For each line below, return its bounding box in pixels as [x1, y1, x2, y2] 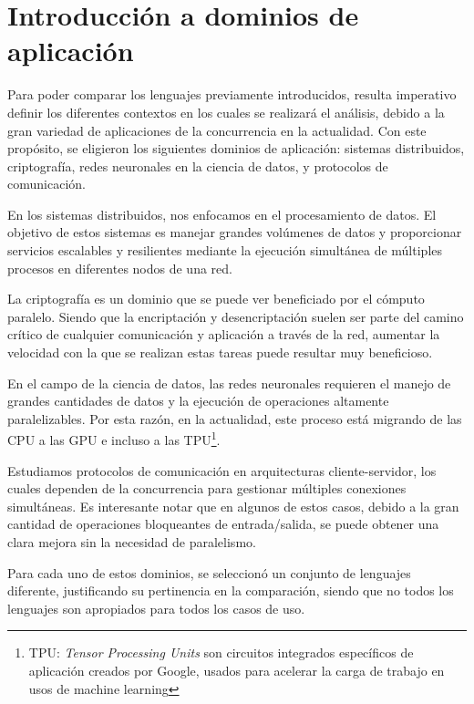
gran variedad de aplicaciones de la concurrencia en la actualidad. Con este [7, 120, 427, 140]
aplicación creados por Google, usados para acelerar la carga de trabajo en [28, 661, 445, 679]
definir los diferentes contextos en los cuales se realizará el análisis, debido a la [7, 102, 445, 121]
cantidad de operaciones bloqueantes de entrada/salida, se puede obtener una [7, 514, 439, 533]
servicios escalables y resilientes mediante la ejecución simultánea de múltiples [7, 241, 443, 260]
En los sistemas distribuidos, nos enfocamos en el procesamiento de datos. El [7, 204, 437, 223]
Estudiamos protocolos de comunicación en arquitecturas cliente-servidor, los [7, 461, 437, 480]
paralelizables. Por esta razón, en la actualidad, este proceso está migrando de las [7, 409, 462, 428]
